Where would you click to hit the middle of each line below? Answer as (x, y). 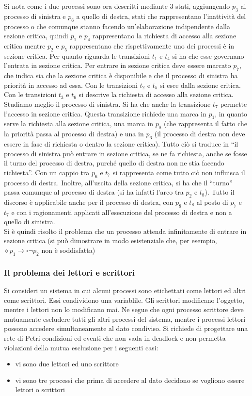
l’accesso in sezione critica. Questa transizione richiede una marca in (105, 113)
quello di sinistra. (30, 222)
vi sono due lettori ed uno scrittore (67, 364)
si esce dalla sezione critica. (200, 85)
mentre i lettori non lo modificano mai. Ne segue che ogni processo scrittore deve (124, 309)
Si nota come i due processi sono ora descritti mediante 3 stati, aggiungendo (117, 6)
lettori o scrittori (40, 389)
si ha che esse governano (208, 56)
